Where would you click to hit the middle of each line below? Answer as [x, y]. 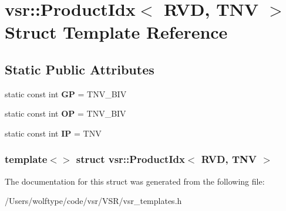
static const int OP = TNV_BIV [65, 113]
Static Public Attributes [80, 69]
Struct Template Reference [116, 32]
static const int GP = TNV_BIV [66, 93]
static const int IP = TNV [53, 133]
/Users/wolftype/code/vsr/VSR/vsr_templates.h [93, 201]
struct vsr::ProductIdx [130, 159]
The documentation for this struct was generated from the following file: [135, 181]
